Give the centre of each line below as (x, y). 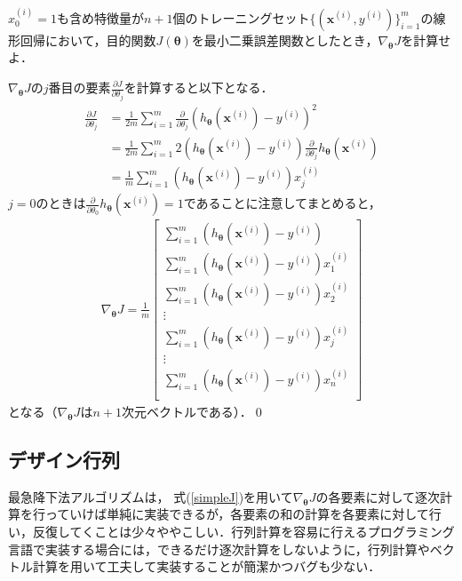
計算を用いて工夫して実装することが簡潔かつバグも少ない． (207, 566)
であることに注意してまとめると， (282, 203)
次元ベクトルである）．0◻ (193, 412)
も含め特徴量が (100, 17)
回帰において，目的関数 (88, 40)
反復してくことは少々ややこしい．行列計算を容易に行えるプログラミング (243, 532)
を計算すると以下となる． (199, 87)
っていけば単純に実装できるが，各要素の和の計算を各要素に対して (237, 514)
